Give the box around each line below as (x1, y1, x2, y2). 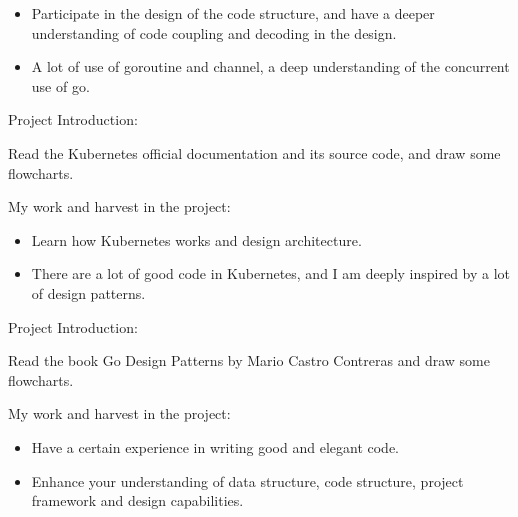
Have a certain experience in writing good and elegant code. (31, 436, 400, 457)
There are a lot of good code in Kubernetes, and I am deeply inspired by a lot (31, 263, 511, 284)
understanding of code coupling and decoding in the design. (31, 22, 397, 43)
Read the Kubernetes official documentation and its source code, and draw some (8, 142, 501, 163)
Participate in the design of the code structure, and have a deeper (31, 3, 435, 23)
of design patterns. (31, 282, 146, 303)
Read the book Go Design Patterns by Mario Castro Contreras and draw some (8, 350, 490, 371)
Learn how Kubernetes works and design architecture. (31, 229, 362, 250)
